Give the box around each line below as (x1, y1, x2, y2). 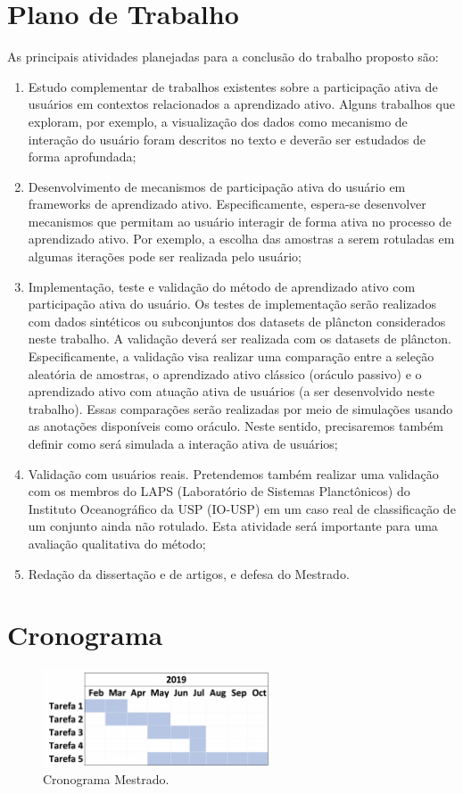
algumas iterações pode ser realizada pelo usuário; (28, 247, 302, 266)
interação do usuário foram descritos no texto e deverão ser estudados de (28, 129, 426, 148)
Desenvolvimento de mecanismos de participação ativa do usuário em (28, 177, 406, 195)
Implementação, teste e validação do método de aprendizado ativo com (28, 277, 416, 295)
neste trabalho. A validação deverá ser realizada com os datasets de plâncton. (28, 329, 451, 348)
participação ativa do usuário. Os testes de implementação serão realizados (28, 294, 436, 313)
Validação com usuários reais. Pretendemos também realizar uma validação (28, 464, 439, 483)
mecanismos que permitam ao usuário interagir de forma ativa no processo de (28, 211, 452, 230)
